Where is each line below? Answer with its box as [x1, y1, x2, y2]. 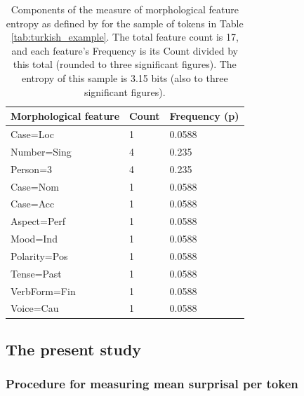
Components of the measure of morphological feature [11, 2, 239, 16]
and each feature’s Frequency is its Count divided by [11, 43, 239, 57]
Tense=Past [11, 266, 62, 280]
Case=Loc [11, 127, 55, 141]
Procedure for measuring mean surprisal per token [6, 375, 298, 392]
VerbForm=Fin [11, 283, 76, 298]
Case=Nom [11, 179, 59, 193]
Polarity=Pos [11, 248, 68, 263]
